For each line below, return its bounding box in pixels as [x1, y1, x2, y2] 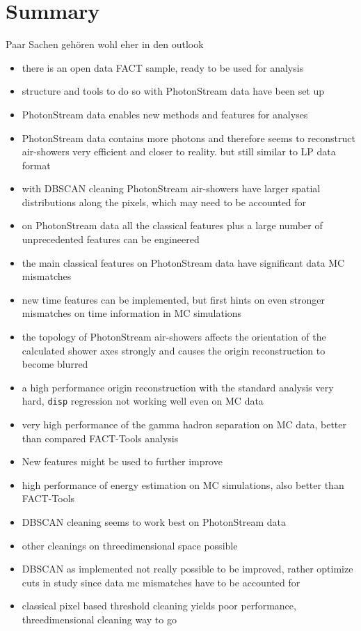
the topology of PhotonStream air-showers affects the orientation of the [22, 329, 326, 344]
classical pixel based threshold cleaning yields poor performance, [22, 598, 296, 613]
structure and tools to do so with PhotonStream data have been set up [22, 84, 325, 98]
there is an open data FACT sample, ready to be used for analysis [22, 60, 304, 75]
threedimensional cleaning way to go [22, 612, 177, 626]
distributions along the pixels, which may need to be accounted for [22, 194, 307, 209]
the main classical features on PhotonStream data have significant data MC [22, 255, 345, 270]
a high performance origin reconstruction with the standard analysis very [22, 380, 334, 394]
